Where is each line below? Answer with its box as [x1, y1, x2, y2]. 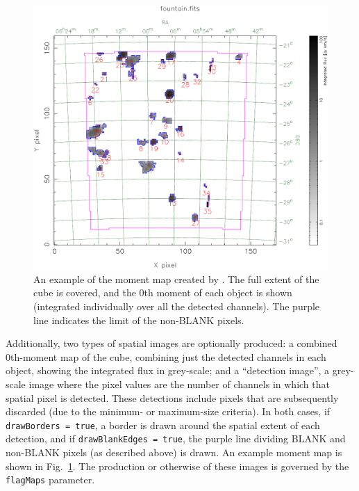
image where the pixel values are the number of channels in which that [28, 377, 330, 392]
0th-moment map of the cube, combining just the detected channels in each [6, 349, 326, 364]
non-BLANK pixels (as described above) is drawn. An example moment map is [6, 445, 342, 460]
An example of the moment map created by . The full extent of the [33, 271, 319, 286]
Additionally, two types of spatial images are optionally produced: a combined [6, 336, 337, 351]
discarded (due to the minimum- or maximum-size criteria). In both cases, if [6, 404, 331, 419]
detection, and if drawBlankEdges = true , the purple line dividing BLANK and [6, 431, 346, 446]
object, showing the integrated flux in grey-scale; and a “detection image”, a [6, 363, 330, 378]
